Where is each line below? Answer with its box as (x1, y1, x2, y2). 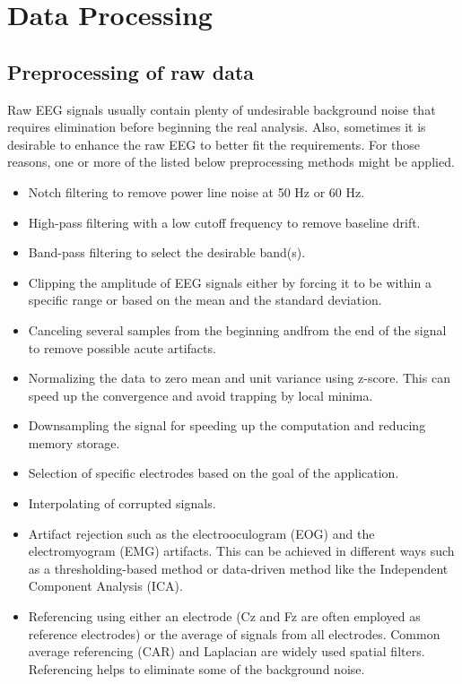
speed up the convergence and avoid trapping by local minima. (28, 385, 373, 404)
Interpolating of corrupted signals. (28, 494, 216, 513)
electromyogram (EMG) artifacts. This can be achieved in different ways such (28, 541, 455, 560)
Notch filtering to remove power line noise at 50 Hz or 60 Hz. (28, 182, 365, 201)
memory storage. (28, 433, 120, 452)
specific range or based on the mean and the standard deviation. (28, 290, 382, 309)
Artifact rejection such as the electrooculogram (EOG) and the (28, 524, 375, 542)
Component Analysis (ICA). (28, 576, 183, 595)
